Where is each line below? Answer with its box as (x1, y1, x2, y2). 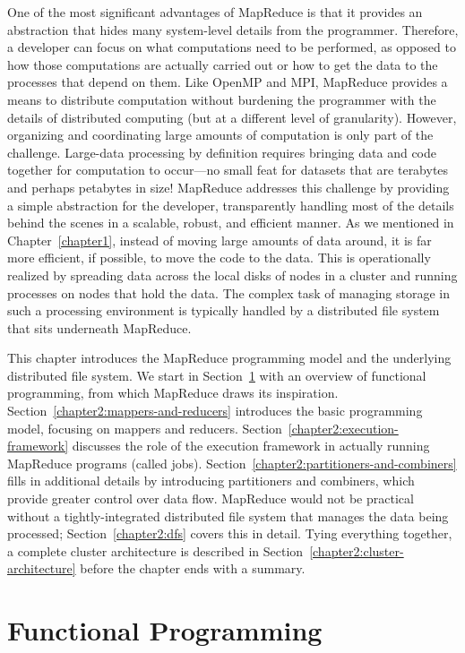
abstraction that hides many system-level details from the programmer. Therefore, (7, 20, 459, 39)
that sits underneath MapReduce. (7, 318, 192, 337)
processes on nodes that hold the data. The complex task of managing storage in (7, 283, 451, 302)
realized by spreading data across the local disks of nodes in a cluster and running (7, 265, 458, 284)
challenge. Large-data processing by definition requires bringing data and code (7, 142, 436, 161)
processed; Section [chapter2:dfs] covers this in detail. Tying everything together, (7, 524, 452, 543)
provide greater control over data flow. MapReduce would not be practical (7, 489, 414, 508)
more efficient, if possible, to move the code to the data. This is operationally (7, 248, 431, 267)
